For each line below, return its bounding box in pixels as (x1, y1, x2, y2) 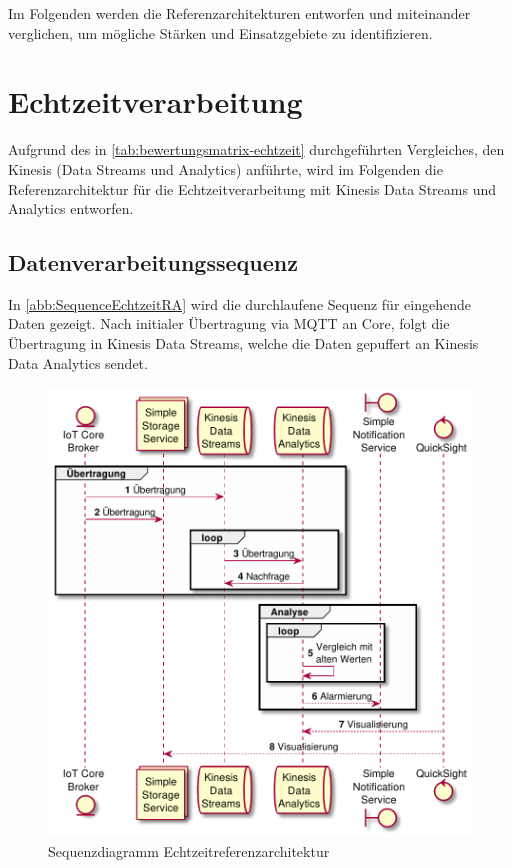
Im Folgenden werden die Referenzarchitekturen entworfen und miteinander (8, 3, 471, 23)
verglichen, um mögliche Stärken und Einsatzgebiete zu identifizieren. (8, 22, 433, 43)
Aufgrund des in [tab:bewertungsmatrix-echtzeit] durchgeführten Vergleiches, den (8, 139, 505, 160)
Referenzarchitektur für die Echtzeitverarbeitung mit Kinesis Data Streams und (8, 178, 496, 199)
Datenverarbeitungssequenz (8, 247, 298, 278)
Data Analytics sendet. (8, 352, 148, 373)
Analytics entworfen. (8, 198, 134, 219)
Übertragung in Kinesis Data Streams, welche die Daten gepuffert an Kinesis (8, 333, 479, 354)
